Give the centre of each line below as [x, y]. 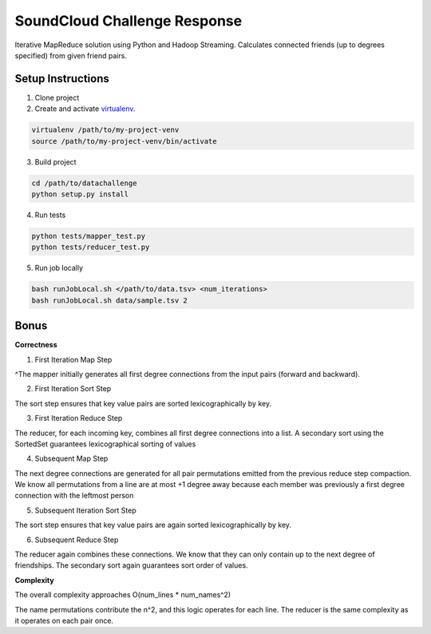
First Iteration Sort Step [73, 389]
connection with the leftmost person [74, 496]
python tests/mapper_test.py [89, 236]
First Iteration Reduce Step [79, 418]
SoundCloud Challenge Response [129, 21]
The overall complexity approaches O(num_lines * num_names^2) [123, 595]
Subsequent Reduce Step [77, 540]
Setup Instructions [62, 79]
